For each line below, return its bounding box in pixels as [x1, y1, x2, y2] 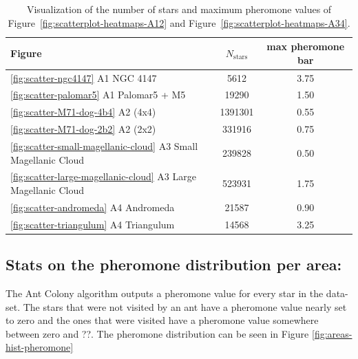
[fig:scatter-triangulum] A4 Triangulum [10, 217, 175, 231]
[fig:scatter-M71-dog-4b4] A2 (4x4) [10, 105, 156, 119]
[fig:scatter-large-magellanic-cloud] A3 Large [10, 169, 196, 184]
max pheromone [266, 39, 345, 54]
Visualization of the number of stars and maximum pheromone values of [26, 2, 332, 16]
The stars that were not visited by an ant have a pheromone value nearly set [23, 299, 347, 314]
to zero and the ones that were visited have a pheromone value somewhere [6, 313, 319, 327]
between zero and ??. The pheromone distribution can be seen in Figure [6, 326, 309, 340]
